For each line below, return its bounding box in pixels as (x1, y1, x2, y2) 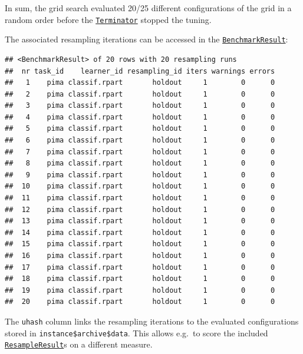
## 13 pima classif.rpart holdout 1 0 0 (5, 217, 275, 226)
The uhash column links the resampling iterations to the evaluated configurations (5, 315, 299, 327)
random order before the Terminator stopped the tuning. (5, 13, 212, 25)
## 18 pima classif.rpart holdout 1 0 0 (5, 274, 275, 283)
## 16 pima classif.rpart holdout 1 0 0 (5, 252, 275, 260)
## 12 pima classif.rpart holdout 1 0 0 (5, 205, 275, 214)
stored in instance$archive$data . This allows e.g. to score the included (5, 326, 268, 339)
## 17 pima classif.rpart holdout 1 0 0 (5, 263, 275, 272)
